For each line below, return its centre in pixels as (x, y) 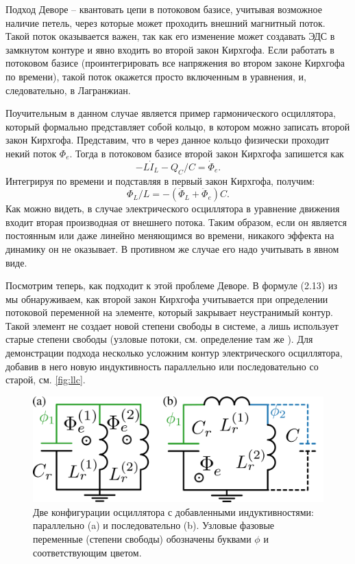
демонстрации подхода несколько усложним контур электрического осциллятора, (174, 353)
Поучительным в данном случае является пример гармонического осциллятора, (171, 113)
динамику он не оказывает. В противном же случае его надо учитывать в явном (172, 248)
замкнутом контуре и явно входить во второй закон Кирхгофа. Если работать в (170, 49)
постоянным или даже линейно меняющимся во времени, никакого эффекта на (170, 235)
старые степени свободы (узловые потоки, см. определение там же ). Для (159, 339)
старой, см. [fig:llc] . (46, 380)
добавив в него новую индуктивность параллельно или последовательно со (162, 366)
